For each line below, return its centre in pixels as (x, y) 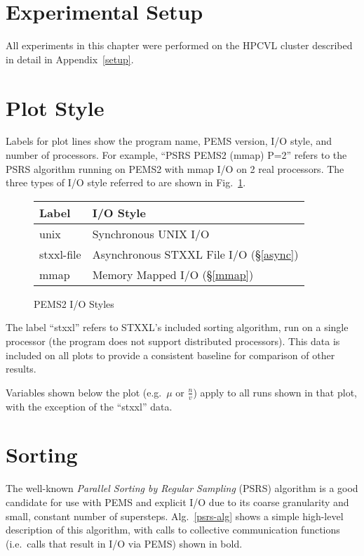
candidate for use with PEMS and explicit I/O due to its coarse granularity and (177, 502)
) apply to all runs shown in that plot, (275, 392)
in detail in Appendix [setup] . (70, 59)
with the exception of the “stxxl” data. (89, 406)
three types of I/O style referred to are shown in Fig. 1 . (126, 182)
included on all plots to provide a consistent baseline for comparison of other (170, 355)
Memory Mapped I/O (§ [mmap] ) (173, 274)
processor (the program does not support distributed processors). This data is (173, 341)
